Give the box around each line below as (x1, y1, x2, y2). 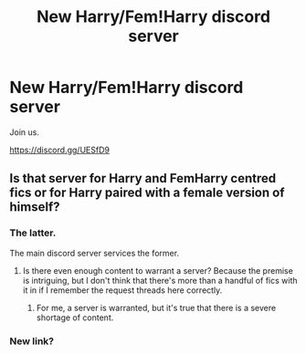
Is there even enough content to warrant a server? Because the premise (22, 265, 294, 276)
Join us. (9, 126, 39, 138)
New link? (9, 335, 55, 348)
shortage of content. (36, 312, 114, 323)
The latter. (9, 226, 57, 239)
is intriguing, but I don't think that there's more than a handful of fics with (22, 275, 298, 286)
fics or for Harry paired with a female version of (9, 185, 285, 201)
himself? (9, 199, 60, 215)
